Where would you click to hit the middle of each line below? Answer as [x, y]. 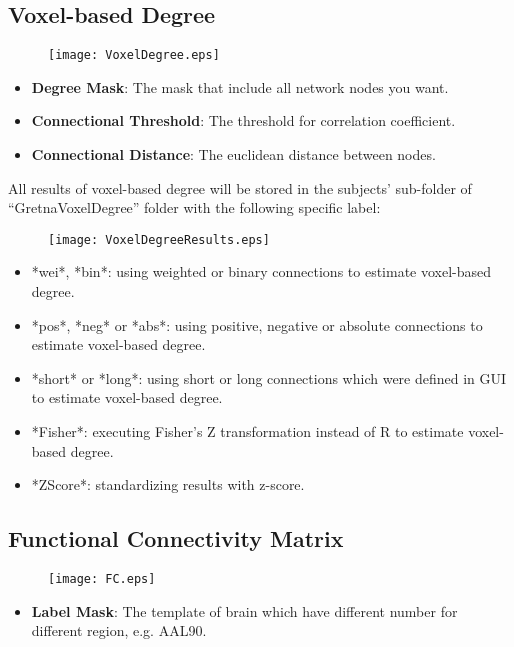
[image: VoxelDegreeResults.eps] [159, 239]
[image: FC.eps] [102, 579]
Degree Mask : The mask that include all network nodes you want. [240, 86]
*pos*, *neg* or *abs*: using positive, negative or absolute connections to [257, 324]
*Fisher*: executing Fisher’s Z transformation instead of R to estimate [247, 431]
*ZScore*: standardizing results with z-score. [168, 484]
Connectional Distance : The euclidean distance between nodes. [233, 154]
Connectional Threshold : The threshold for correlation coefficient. [243, 120]
